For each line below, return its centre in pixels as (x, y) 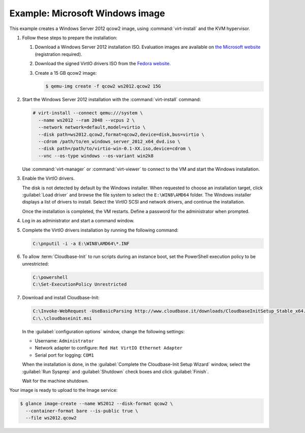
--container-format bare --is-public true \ (82, 411)
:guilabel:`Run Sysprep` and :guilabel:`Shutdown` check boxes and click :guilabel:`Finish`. (115, 371)
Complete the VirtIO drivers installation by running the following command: (100, 230)
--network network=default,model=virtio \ (92, 127)
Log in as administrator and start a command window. (78, 221)
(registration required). (58, 54)
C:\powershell (50, 277)
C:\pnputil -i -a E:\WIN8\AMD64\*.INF (81, 243)
